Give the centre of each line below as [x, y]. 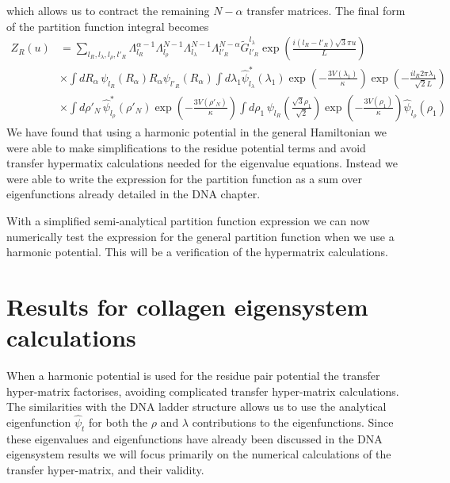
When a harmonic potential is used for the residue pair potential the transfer [193, 376]
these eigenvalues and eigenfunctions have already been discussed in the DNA [194, 438]
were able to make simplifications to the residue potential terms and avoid [186, 147]
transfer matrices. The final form [326, 10]
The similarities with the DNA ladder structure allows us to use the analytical [196, 406]
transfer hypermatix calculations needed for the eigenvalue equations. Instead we [202, 163]
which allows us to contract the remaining [108, 10]
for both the [118, 422]
